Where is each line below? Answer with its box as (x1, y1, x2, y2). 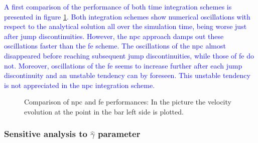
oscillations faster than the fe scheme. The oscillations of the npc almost (4, 40, 226, 51)
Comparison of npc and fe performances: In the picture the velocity (24, 96, 231, 107)
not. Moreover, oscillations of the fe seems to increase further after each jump (4, 60, 242, 70)
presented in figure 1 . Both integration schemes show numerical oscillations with (4, 11, 250, 21)
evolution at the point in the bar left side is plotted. (24, 106, 184, 116)
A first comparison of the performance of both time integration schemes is (4, 1, 232, 11)
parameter (97, 127, 141, 140)
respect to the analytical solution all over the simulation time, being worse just (4, 21, 247, 31)
